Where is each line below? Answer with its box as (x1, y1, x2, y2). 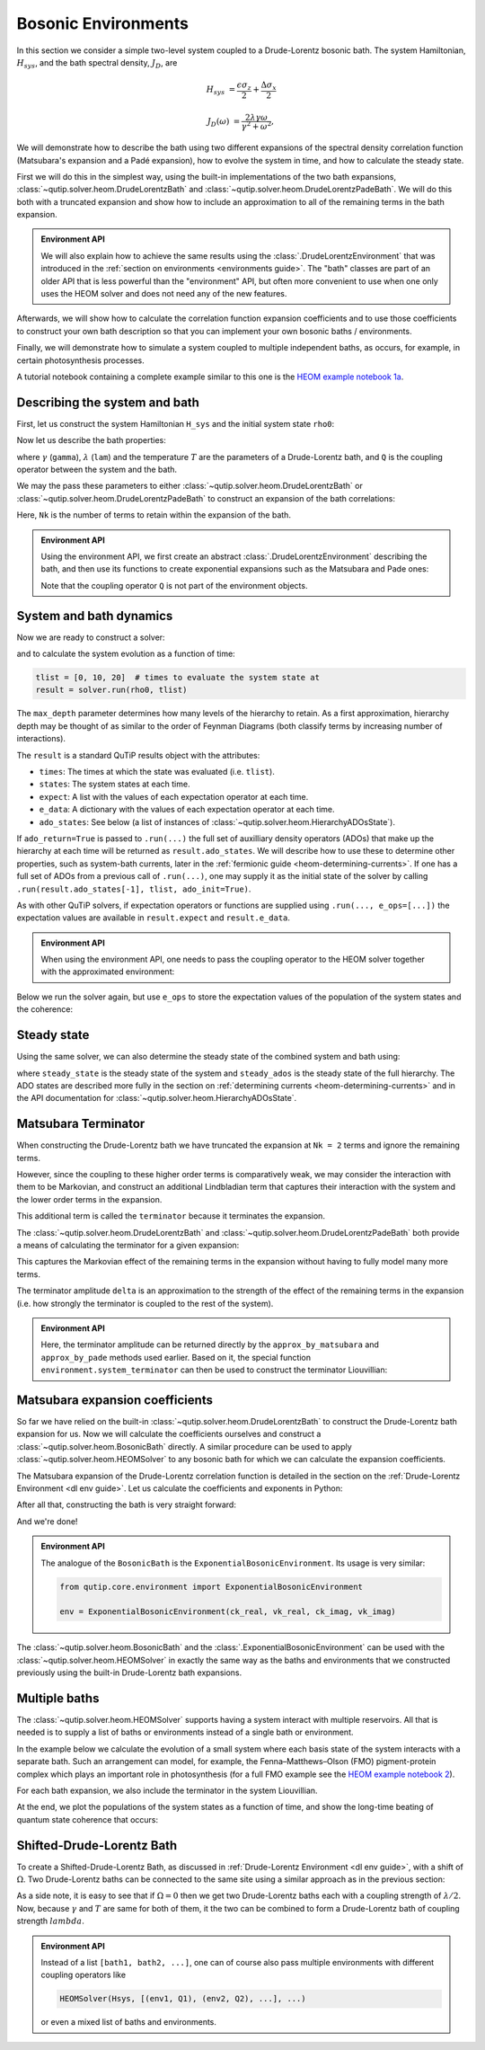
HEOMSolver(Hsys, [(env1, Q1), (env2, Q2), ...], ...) (59, 1993, 306, 2004)
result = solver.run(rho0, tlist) (35, 685, 188, 696)
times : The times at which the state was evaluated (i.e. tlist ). (39, 767, 276, 777)
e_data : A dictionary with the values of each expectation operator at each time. (39, 804, 336, 815)
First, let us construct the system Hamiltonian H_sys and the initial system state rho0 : (16, 418, 335, 429)
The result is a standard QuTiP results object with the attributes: (16, 750, 260, 760)
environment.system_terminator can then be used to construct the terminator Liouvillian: (40, 1364, 388, 1375)
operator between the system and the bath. (16, 464, 178, 475)
